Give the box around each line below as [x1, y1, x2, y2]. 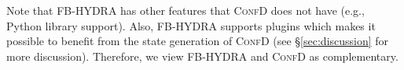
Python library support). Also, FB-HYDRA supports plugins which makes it [6, 17, 376, 33]
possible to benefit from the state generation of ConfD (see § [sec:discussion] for [6, 33, 389, 49]
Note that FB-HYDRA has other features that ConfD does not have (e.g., [6, 2, 365, 18]
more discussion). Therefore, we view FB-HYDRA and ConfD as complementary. [6, 47, 398, 64]
